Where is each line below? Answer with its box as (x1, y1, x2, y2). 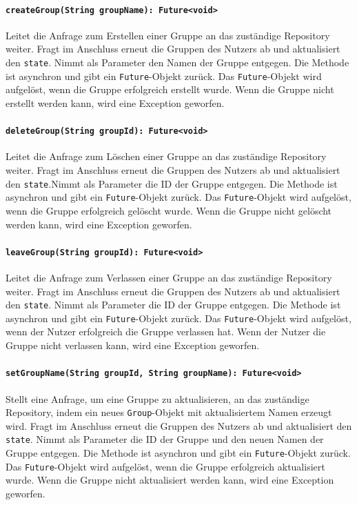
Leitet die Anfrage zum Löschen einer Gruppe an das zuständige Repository (6, 149, 327, 164)
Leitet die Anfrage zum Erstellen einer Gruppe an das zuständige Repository (6, 28, 330, 42)
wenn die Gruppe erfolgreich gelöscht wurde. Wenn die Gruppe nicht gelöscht (6, 203, 332, 217)
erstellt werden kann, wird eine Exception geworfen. (6, 95, 225, 110)
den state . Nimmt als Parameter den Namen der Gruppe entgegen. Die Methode (6, 55, 349, 70)
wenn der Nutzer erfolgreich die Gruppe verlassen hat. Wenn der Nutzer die (6, 324, 326, 339)
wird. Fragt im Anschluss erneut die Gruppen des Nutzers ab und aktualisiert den (6, 418, 352, 433)
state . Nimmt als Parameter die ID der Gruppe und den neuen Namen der (6, 432, 324, 446)
